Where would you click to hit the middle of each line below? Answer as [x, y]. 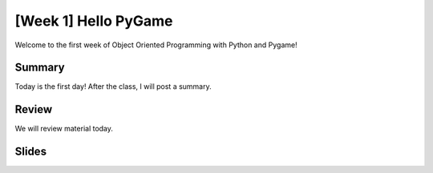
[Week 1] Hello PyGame [94, 21]
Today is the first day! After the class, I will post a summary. [113, 86]
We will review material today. [64, 129]
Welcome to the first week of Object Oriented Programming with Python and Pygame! [156, 45]
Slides [31, 152]
